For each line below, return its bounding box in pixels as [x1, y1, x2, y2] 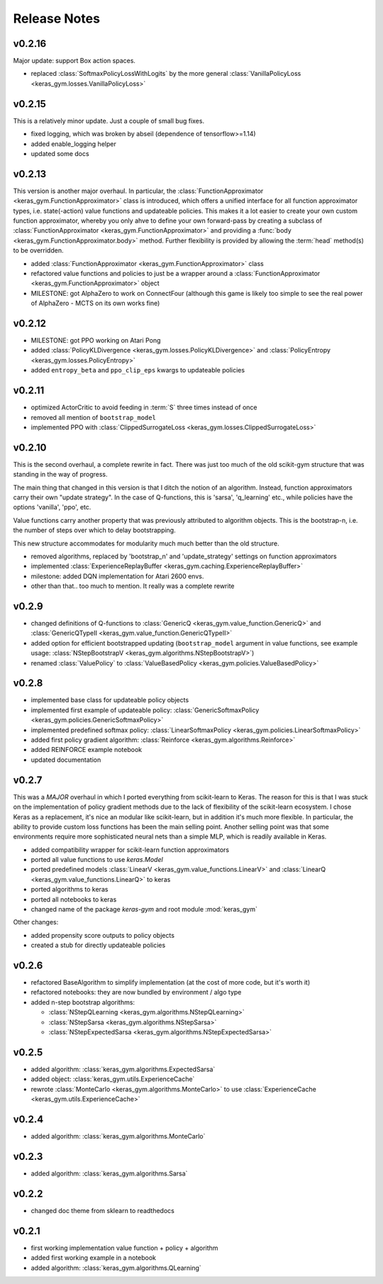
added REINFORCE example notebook [30, 746, 142, 754]
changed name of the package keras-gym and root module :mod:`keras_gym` [30, 905, 258, 914]
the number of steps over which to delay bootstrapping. [13, 526, 177, 535]
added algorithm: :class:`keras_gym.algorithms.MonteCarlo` [30, 1132, 206, 1141]
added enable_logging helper [30, 139, 116, 148]
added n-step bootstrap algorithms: [30, 997, 135, 1007]
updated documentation [30, 756, 101, 764]
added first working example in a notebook [30, 1253, 156, 1262]
